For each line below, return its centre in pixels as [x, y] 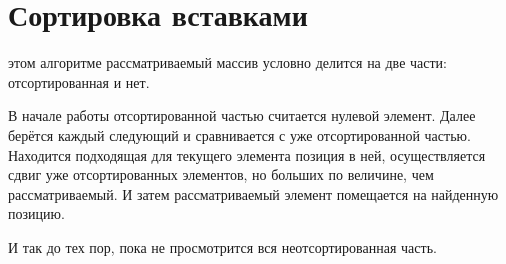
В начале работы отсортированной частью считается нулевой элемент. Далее [242, 115]
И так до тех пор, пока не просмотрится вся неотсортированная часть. [222, 246]
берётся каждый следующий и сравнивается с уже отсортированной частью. [239, 134]
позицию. [36, 213]
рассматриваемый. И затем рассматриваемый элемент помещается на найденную [253, 193]
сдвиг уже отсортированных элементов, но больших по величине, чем [221, 174]
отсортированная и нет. [79, 81]
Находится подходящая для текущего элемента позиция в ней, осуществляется [247, 154]
